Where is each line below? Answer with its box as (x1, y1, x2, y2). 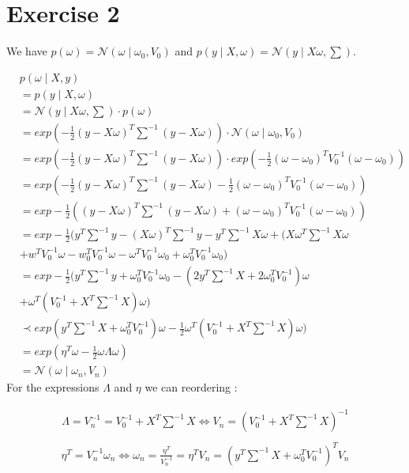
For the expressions (6, 379, 99, 395)
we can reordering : (144, 379, 238, 395)
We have (6, 43, 47, 59)
